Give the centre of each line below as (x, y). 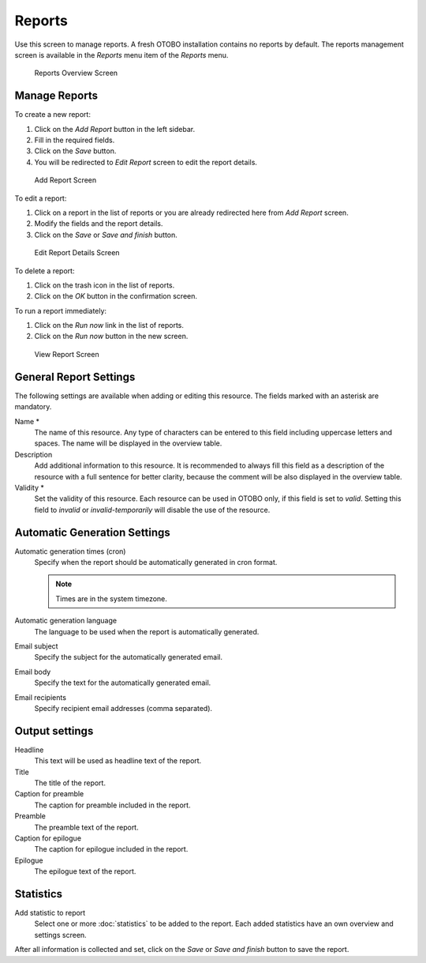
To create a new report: (52, 115)
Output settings (54, 731)
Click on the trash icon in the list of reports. (105, 285)
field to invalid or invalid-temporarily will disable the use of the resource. (152, 510)
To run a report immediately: (60, 310)
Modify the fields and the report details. (99, 224)
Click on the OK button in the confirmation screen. (116, 296)
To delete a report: (45, 271)
